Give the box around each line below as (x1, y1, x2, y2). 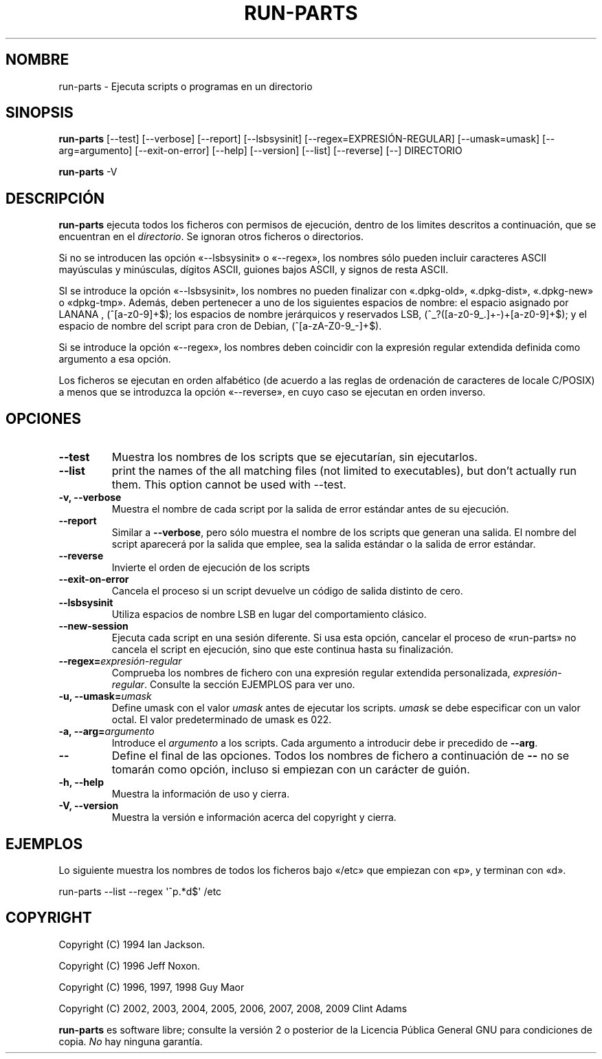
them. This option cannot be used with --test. (111, 478, 346, 492)
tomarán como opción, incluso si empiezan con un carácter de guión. (111, 762, 470, 777)
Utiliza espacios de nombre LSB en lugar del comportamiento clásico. (111, 608, 427, 621)
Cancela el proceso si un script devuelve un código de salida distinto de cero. (111, 585, 463, 597)
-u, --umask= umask (58, 690, 152, 703)
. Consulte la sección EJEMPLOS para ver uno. (144, 678, 355, 691)
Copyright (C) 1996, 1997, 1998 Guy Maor (58, 981, 245, 993)
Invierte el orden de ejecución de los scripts (111, 561, 310, 574)
